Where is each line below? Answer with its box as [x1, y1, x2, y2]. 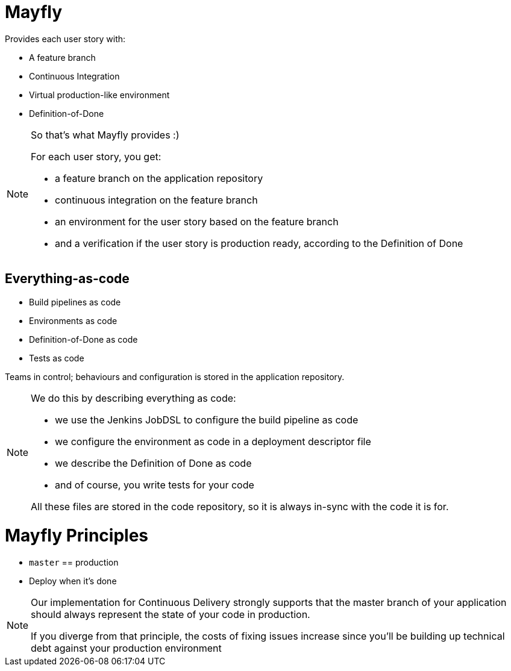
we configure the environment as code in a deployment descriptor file [55, 435, 371, 448]
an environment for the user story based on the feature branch [55, 215, 339, 228]
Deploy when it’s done [29, 576, 117, 587]
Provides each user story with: [5, 33, 126, 44]
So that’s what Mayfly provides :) [31, 128, 180, 141]
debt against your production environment [31, 642, 222, 655]
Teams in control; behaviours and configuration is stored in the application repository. [5, 371, 345, 382]
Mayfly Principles [5, 525, 148, 546]
